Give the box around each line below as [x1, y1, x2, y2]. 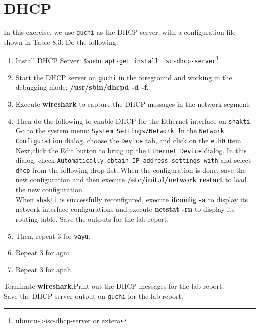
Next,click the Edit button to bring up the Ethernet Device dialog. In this [15, 145, 247, 155]
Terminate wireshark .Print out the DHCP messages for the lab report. [4, 281, 224, 291]
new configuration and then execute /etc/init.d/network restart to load [15, 174, 247, 185]
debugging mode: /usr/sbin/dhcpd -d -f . [15, 82, 149, 92]
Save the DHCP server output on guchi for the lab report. [4, 290, 183, 301]
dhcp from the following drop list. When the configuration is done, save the [15, 164, 246, 175]
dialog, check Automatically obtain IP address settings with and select [15, 155, 251, 165]
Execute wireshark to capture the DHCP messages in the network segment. [15, 98, 251, 109]
